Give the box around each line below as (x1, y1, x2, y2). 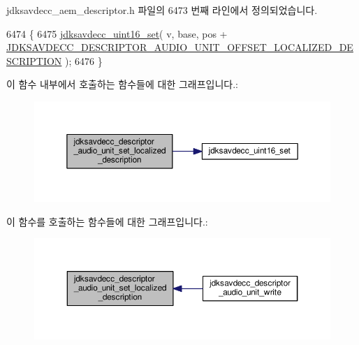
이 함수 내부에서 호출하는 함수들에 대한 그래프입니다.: (6, 77, 238, 91)
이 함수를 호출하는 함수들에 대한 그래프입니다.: (6, 214, 208, 228)
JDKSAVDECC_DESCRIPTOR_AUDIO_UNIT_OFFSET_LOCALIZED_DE (6, 40, 353, 54)
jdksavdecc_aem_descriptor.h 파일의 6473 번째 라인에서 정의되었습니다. (6, 3, 318, 17)
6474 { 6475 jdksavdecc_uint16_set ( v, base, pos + (6, 26, 228, 41)
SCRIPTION (6, 53, 62, 68)
